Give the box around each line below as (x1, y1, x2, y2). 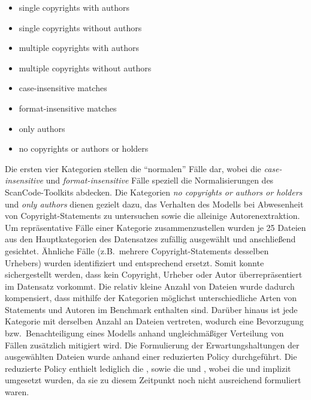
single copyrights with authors (19, 1, 130, 13)
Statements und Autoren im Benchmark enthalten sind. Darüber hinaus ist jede (5, 303, 298, 315)
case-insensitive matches (19, 82, 107, 94)
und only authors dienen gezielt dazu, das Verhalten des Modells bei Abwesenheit (5, 197, 304, 210)
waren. (5, 386, 29, 398)
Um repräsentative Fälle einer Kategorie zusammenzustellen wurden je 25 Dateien (5, 221, 306, 233)
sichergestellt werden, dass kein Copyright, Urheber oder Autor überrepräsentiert (5, 268, 303, 281)
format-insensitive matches (19, 101, 117, 114)
